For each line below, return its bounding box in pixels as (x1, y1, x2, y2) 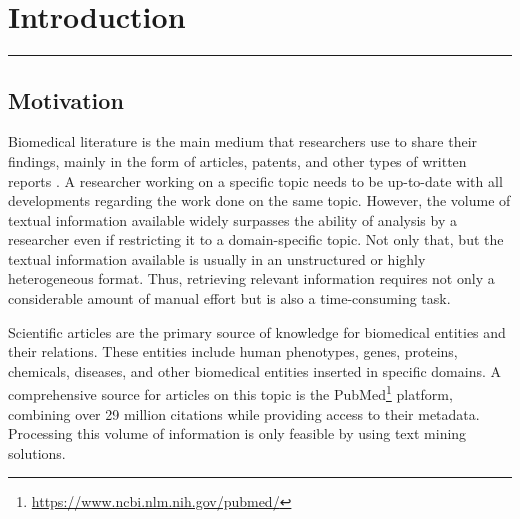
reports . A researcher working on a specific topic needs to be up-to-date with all (8, 170, 503, 191)
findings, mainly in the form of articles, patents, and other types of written (8, 150, 467, 171)
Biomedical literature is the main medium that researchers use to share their (8, 131, 478, 152)
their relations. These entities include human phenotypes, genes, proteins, (8, 341, 458, 362)
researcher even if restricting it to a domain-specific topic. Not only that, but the (8, 229, 504, 250)
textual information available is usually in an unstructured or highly (8, 248, 426, 269)
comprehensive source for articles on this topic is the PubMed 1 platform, (8, 381, 453, 405)
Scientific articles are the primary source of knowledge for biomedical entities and (8, 321, 506, 342)
